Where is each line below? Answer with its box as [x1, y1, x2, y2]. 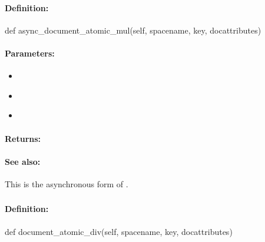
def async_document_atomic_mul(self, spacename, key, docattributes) [5, 24, 261, 36]
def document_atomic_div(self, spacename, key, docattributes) [5, 225, 233, 237]
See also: [5, 155, 41, 167]
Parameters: [5, 47, 55, 59]
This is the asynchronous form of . [5, 177, 128, 190]
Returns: [5, 132, 41, 144]
